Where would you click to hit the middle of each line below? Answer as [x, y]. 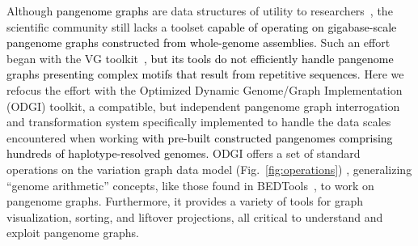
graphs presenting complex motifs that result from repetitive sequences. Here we [205, 74]
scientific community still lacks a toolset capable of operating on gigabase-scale [202, 26]
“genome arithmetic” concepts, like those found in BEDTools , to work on [190, 185]
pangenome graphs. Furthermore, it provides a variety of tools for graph [185, 201]
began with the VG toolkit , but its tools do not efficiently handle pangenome [200, 58]
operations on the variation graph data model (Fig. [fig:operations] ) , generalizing [209, 169]
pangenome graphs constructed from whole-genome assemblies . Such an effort [198, 42]
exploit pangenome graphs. [73, 233]
